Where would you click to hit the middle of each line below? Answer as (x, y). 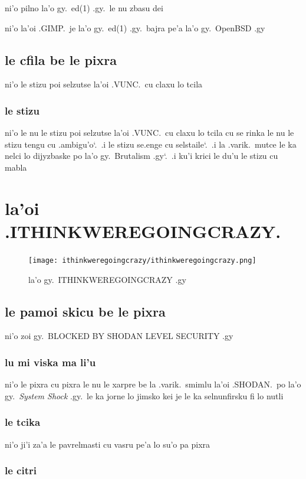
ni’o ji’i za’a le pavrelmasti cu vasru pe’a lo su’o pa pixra (108, 444)
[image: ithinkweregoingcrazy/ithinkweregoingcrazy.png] (142, 260)
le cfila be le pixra (61, 59)
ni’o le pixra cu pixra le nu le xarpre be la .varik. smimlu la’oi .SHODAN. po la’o (153, 384)
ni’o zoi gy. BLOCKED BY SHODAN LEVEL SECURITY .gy (119, 336)
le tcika (23, 422)
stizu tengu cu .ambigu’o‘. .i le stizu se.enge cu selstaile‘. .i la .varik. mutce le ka (151, 144)
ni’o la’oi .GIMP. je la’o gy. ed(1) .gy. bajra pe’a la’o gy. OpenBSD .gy (135, 27)
